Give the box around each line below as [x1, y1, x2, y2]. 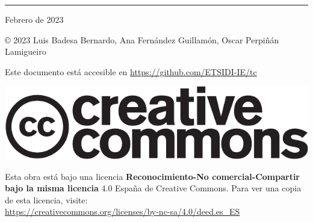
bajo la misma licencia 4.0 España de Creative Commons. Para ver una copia [5, 182, 302, 194]
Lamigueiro [5, 45, 46, 58]
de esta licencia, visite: [5, 193, 88, 206]
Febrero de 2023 [5, 13, 64, 25]
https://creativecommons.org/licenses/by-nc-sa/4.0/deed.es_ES [5, 205, 240, 218]
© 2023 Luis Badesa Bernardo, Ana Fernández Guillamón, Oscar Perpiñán [5, 33, 279, 46]
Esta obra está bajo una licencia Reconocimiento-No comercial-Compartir [5, 170, 300, 182]
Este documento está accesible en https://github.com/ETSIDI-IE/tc [5, 65, 257, 78]
